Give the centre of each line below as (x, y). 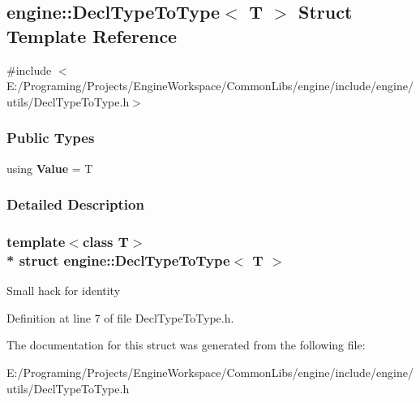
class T (105, 241)
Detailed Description (75, 204)
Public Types (51, 138)
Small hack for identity (64, 290)
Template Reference (92, 35)
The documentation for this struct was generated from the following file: (186, 345)
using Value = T (50, 168)
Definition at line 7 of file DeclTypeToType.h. (120, 317)
